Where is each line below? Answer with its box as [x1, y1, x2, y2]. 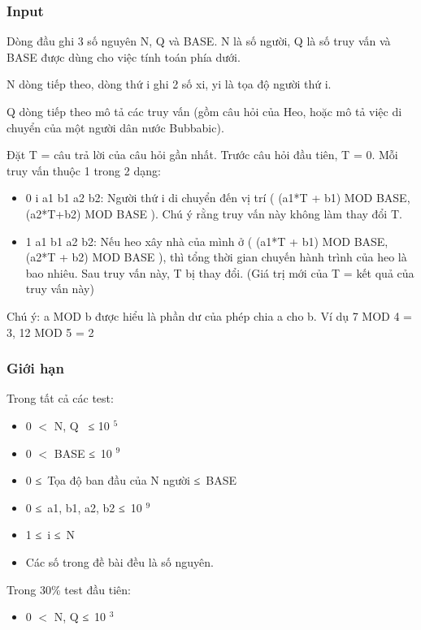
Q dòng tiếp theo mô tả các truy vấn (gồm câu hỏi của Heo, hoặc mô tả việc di [7, 103, 402, 119]
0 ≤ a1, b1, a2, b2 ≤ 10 [25, 498, 142, 516]
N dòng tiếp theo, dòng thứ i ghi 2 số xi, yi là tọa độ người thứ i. [7, 76, 332, 93]
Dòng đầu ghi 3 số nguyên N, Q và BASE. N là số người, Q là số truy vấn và [7, 32, 391, 50]
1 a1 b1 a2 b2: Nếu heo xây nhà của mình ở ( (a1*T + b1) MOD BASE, [25, 232, 388, 249]
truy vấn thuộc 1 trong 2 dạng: [7, 162, 161, 179]
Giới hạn [7, 358, 64, 378]
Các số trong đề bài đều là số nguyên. [25, 553, 214, 570]
